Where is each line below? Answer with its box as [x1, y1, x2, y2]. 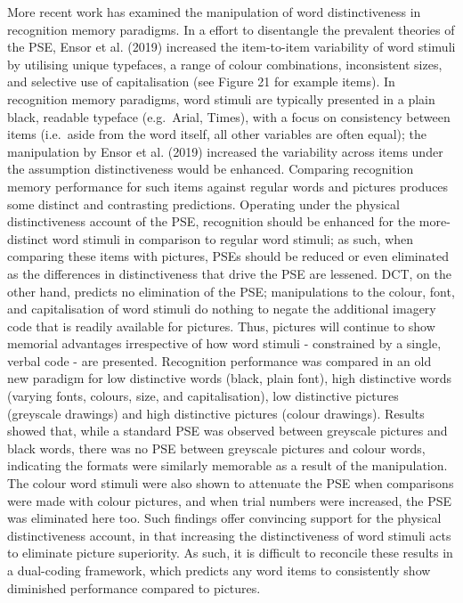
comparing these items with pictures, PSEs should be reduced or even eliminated [7, 247, 449, 265]
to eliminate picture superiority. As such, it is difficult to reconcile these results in [7, 543, 453, 562]
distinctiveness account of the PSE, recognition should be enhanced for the [7, 212, 416, 231]
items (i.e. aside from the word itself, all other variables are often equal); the [7, 125, 427, 143]
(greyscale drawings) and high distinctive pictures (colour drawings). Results [7, 403, 425, 422]
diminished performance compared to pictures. [7, 578, 261, 597]
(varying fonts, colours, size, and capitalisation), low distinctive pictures [7, 387, 399, 405]
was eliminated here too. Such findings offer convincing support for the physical [7, 509, 442, 527]
